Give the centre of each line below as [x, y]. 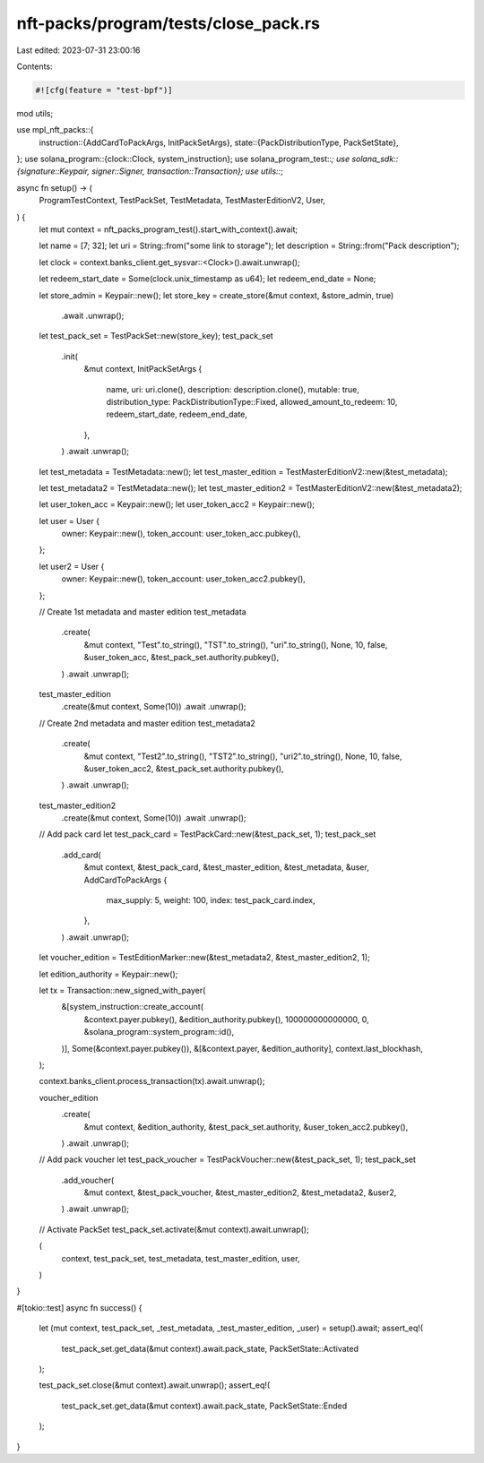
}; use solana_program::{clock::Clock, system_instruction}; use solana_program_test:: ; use [183, 159]
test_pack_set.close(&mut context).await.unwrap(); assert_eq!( [155, 1385]
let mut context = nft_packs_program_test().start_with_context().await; [169, 229]
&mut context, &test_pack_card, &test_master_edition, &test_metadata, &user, [226, 867]
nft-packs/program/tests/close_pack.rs [168, 23]
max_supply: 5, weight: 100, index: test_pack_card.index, [211, 900]
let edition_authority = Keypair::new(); [108, 974]
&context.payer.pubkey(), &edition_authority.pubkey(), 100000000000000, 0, [226, 1019]
